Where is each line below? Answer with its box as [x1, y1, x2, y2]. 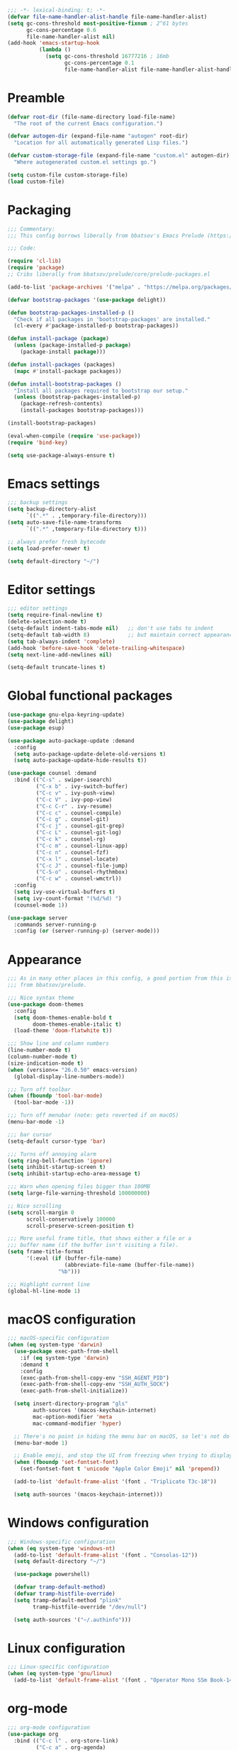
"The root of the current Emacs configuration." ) [13, 120, 163, 127]
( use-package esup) [7, 724, 65, 732]
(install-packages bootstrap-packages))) [20, 407, 144, 414]
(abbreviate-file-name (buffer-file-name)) [64, 1261, 195, 1268]
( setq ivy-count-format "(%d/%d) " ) [13, 895, 122, 902]
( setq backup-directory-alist [7, 505, 97, 513]
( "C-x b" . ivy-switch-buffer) [35, 783, 129, 790]
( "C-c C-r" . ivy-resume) [35, 802, 113, 810]
